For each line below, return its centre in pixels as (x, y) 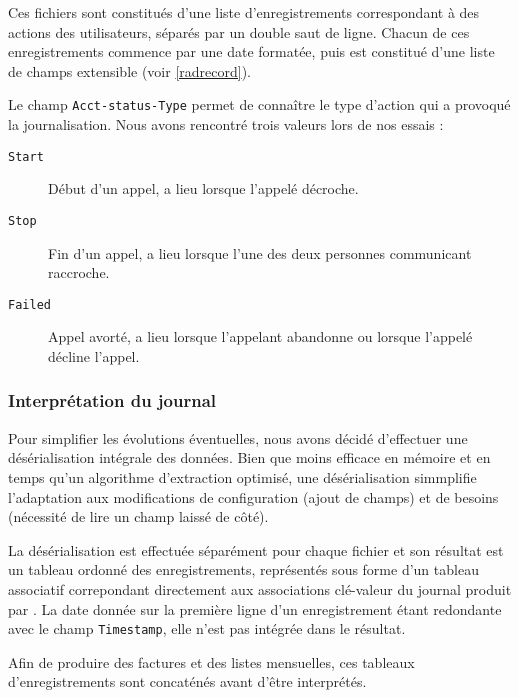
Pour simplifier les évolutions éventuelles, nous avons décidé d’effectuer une (238, 437)
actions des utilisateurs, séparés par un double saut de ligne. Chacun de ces (239, 31)
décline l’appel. (94, 355)
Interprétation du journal (112, 400)
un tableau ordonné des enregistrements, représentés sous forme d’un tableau (243, 569)
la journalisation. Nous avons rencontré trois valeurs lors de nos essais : (226, 124)
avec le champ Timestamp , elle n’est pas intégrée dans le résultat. (207, 628)
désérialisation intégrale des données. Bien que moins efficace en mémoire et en (249, 457)
